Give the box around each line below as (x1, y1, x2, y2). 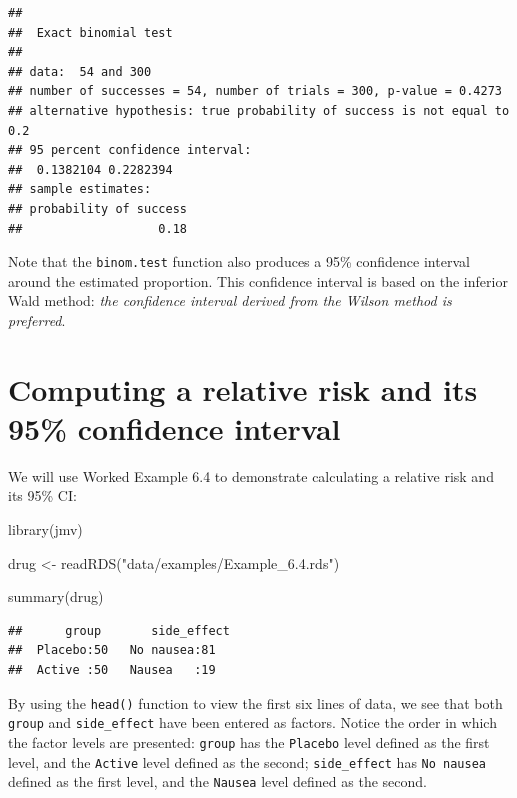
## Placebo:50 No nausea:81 (8, 643, 216, 658)
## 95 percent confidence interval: (8, 143, 252, 158)
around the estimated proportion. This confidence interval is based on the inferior (8, 270, 508, 291)
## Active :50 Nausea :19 (8, 663, 216, 678)
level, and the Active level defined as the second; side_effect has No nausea (8, 751, 487, 772)
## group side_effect (8, 623, 230, 638)
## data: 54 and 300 (8, 64, 152, 79)
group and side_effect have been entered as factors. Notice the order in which (8, 712, 497, 733)
